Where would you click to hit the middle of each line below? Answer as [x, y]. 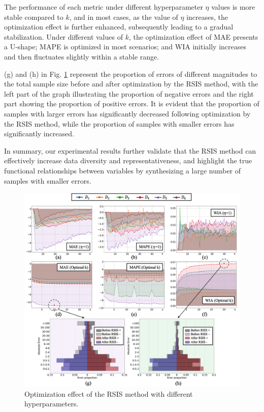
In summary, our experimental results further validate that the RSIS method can [130, 150]
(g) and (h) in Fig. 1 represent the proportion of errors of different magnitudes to [131, 73]
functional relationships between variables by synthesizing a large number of [123, 170]
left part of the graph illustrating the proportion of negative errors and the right [129, 93]
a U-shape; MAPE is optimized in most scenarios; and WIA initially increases [125, 47]
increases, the [207, 17]
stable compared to [34, 17]
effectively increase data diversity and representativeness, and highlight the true [128, 160]
